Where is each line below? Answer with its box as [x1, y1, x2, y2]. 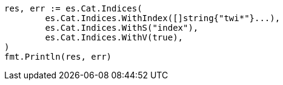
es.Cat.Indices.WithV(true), [45, 33, 184, 42]
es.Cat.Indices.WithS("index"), [45, 23, 199, 33]
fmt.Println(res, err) [4, 52, 112, 61]
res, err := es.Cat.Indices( [4, 4, 142, 13]
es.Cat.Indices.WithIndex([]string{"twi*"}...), [45, 13, 281, 23]
